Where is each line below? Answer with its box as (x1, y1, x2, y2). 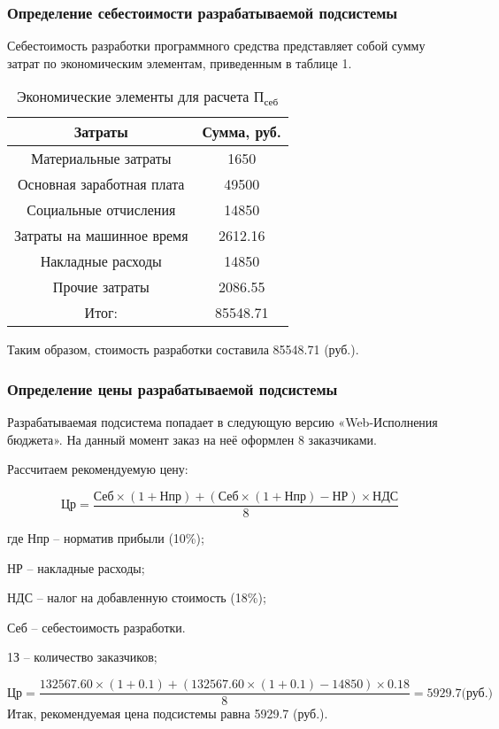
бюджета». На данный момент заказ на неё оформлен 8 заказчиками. (7, 430, 377, 448)
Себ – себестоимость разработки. (7, 617, 186, 636)
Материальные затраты (31, 148, 172, 169)
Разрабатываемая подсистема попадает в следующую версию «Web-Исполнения (7, 413, 438, 431)
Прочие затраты (52, 276, 150, 298)
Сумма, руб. (202, 121, 281, 143)
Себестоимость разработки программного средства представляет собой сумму (7, 36, 426, 55)
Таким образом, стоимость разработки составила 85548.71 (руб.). (7, 340, 359, 359)
